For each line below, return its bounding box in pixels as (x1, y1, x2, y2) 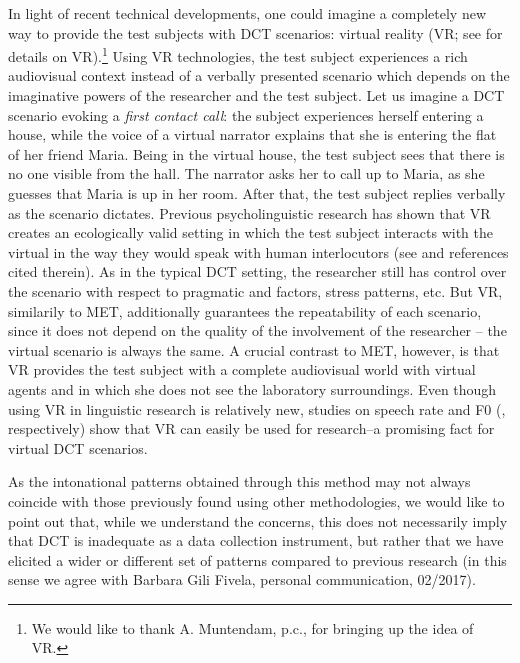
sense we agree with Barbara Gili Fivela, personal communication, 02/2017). (8, 569, 476, 590)
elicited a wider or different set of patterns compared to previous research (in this (8, 549, 507, 570)
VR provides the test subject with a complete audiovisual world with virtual (8, 359, 476, 380)
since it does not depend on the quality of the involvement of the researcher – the (8, 320, 507, 341)
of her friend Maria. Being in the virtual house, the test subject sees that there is (8, 143, 505, 164)
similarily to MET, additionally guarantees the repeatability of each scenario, (8, 300, 482, 321)
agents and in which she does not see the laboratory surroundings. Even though (8, 378, 497, 399)
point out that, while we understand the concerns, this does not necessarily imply (8, 510, 508, 531)
